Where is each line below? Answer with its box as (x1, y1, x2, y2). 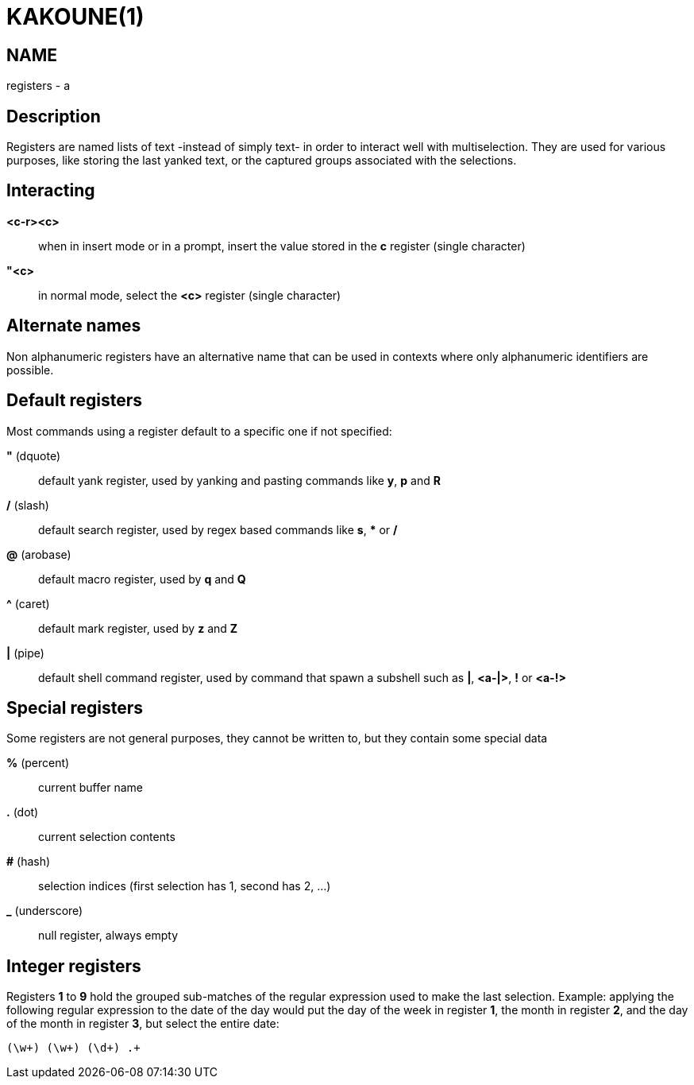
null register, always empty (38, 928, 179, 943)
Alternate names (6, 316, 141, 336)
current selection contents (38, 830, 175, 844)
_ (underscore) (6, 904, 83, 918)
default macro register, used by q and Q (38, 572, 246, 586)
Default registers (6, 390, 143, 411)
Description (6, 106, 101, 126)
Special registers (6, 697, 143, 718)
